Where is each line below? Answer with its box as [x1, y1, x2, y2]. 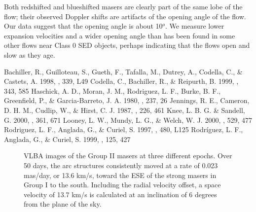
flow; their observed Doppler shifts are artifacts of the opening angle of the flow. [4, 11, 246, 21]
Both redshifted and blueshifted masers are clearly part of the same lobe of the [4, 1, 243, 11]
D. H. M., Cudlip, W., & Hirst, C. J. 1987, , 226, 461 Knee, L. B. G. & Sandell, [4, 105, 245, 115]
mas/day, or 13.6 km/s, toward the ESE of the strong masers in [24, 170, 217, 180]
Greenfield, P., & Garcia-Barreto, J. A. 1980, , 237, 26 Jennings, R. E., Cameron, [4, 95, 250, 106]
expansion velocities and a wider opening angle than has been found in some [4, 30, 235, 40]
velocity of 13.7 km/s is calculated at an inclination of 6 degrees [24, 189, 217, 199]
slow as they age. [4, 49, 55, 60]
